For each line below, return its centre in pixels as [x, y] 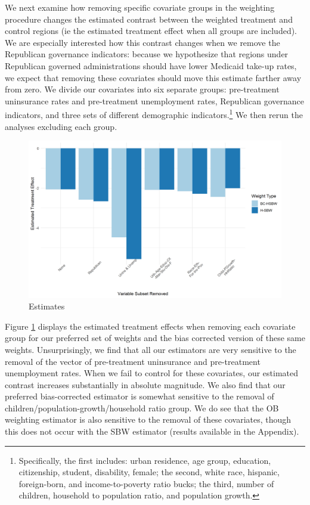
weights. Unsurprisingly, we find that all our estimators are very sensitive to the [151, 349]
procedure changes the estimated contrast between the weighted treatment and [149, 19]
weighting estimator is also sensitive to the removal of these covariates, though [148, 419]
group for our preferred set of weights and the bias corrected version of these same [155, 338]
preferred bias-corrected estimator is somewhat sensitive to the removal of [139, 396]
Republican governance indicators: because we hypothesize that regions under [147, 54]
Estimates [47, 306]
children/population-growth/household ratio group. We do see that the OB [142, 408]
